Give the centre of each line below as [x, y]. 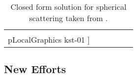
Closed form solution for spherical [68, 7]
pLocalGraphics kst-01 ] [49, 39]
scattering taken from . [68, 18]
